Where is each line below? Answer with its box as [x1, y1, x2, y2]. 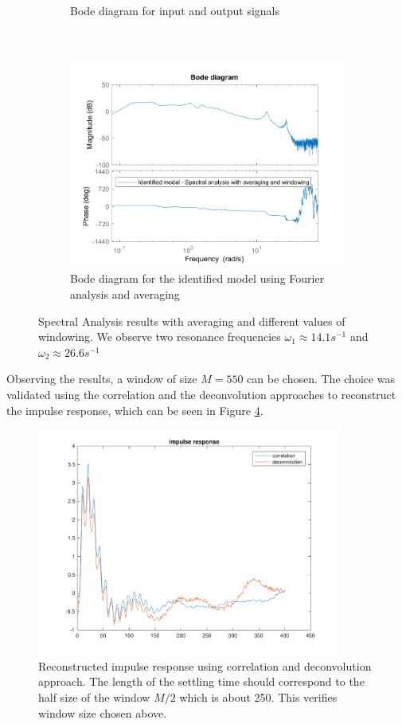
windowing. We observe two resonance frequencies [38, 328, 281, 345]
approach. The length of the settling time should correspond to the [38, 673, 365, 690]
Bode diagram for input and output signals [70, 2, 279, 18]
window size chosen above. [38, 704, 167, 721]
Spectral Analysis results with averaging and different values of [38, 312, 345, 329]
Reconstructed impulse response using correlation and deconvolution [38, 657, 372, 674]
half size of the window [38, 688, 150, 705]
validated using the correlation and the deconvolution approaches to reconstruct [6, 385, 396, 402]
